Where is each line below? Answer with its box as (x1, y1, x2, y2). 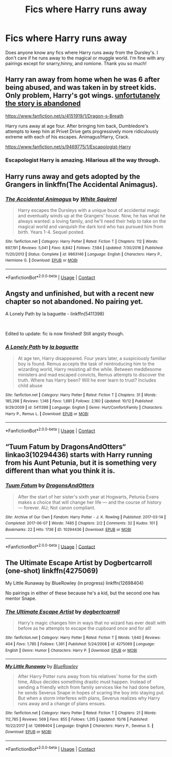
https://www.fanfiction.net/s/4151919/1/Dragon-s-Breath (5, 113, 124, 119)
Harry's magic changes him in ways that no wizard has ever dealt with (17, 620, 166, 626)
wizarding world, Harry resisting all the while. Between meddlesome (17, 366, 162, 372)
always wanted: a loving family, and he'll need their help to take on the (17, 218, 166, 224)
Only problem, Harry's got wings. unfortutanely (5, 91, 160, 100)
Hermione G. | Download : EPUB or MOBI (5, 258, 78, 263)
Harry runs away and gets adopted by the (5, 172, 141, 181)
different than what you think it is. (5, 467, 115, 475)
